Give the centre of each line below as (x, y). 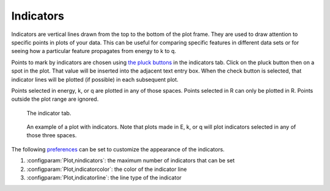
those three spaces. (52, 135)
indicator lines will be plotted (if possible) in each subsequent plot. (95, 79)
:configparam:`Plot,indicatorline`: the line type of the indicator (104, 178)
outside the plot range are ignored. (55, 99)
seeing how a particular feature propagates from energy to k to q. (94, 51)
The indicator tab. (49, 113)
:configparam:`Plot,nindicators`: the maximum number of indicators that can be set (131, 160)
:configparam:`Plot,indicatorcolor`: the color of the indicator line (107, 169)
